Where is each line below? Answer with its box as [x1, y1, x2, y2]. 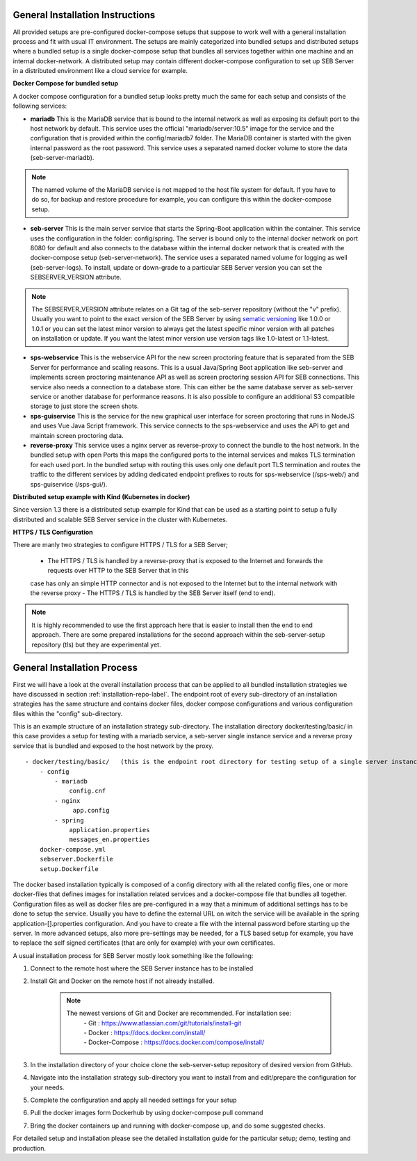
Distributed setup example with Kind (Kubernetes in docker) [13, 492, 190, 501]
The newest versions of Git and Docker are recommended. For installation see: [66, 1009, 292, 1018]
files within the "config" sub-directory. [13, 709, 123, 717]
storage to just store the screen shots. [30, 402, 139, 410]
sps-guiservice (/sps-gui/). [30, 480, 108, 488]
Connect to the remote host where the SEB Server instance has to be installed [30, 964, 254, 973]
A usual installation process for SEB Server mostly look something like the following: [13, 951, 254, 959]
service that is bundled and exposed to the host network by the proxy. [13, 741, 214, 750]
